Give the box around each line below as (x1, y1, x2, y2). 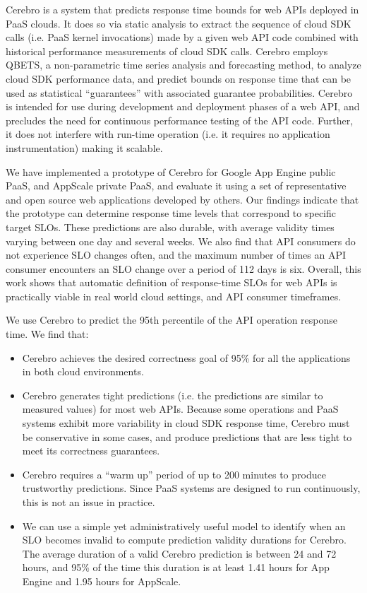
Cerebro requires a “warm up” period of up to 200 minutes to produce (22, 466, 326, 481)
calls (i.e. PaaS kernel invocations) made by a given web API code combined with (6, 30, 359, 45)
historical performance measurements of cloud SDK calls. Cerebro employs (6, 43, 328, 58)
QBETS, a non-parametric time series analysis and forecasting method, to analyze (6, 57, 361, 72)
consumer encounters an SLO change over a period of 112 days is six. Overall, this (6, 261, 361, 276)
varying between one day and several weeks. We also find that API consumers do (6, 233, 356, 248)
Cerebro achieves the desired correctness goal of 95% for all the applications (22, 350, 351, 365)
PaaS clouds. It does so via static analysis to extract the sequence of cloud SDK (6, 16, 351, 30)
